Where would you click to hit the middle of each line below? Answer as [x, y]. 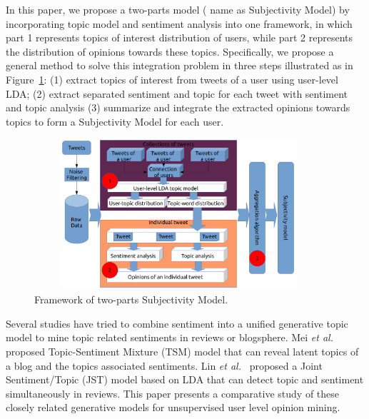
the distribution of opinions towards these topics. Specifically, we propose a [170, 51]
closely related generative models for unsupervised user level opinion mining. [173, 407]
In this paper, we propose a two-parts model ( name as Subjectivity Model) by [178, 9]
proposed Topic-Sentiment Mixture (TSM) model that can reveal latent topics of [182, 351]
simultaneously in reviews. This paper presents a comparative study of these [173, 393]
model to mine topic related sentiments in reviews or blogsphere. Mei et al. [170, 337]
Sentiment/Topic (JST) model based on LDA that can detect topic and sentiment [185, 379]
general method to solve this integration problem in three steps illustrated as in [180, 65]
